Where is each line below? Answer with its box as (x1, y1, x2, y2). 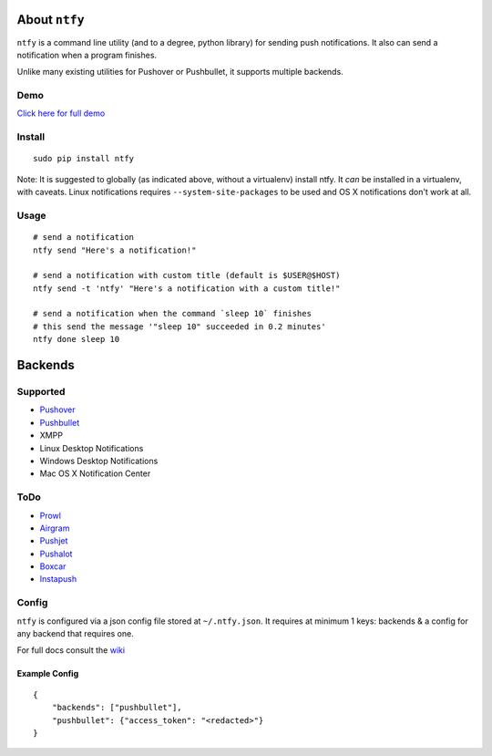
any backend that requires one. (16, 627, 134, 638)
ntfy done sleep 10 (33, 334, 120, 345)
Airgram (39, 523, 70, 533)
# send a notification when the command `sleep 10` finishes (33, 308, 312, 319)
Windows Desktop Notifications (39, 455, 159, 466)
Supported (16, 386, 66, 399)
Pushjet (39, 535, 68, 546)
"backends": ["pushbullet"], (51, 702, 182, 713)
